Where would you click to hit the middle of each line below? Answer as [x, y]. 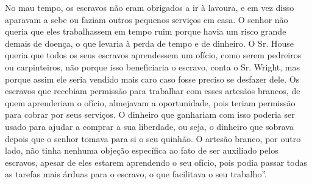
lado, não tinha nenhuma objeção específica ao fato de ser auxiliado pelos [142, 150]
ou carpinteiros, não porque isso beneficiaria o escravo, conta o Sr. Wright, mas [153, 66]
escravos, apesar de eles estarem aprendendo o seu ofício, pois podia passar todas [156, 162]
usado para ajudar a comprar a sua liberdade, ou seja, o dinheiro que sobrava [149, 126]
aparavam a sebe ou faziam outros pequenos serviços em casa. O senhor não [147, 19]
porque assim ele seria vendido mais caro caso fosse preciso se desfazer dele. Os [152, 79]
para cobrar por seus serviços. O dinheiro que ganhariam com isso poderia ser [150, 114]
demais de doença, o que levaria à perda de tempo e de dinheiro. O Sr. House [149, 43]
